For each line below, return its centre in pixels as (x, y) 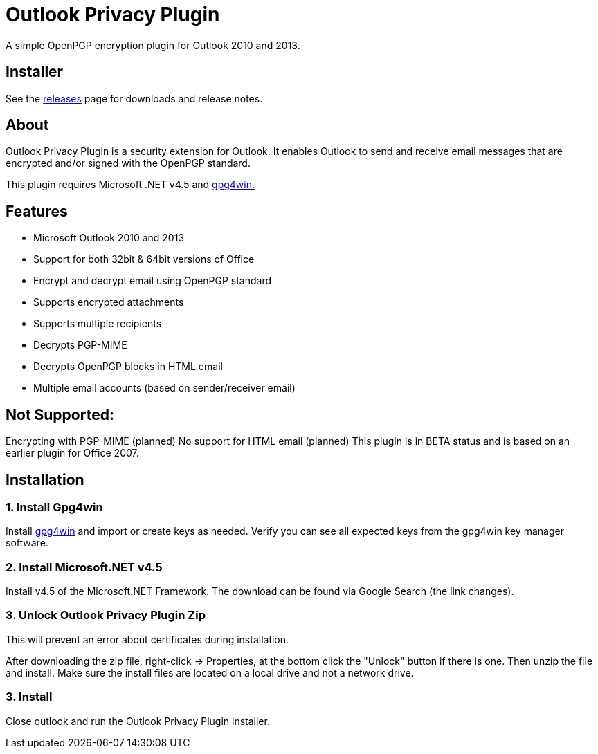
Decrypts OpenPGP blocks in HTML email (128, 367)
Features (37, 211)
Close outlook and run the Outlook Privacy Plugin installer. (138, 721)
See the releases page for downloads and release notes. (134, 98)
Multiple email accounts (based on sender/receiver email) (164, 388)
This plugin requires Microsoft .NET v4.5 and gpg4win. (130, 185)
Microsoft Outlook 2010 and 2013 (109, 238)
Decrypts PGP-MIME (80, 345)
